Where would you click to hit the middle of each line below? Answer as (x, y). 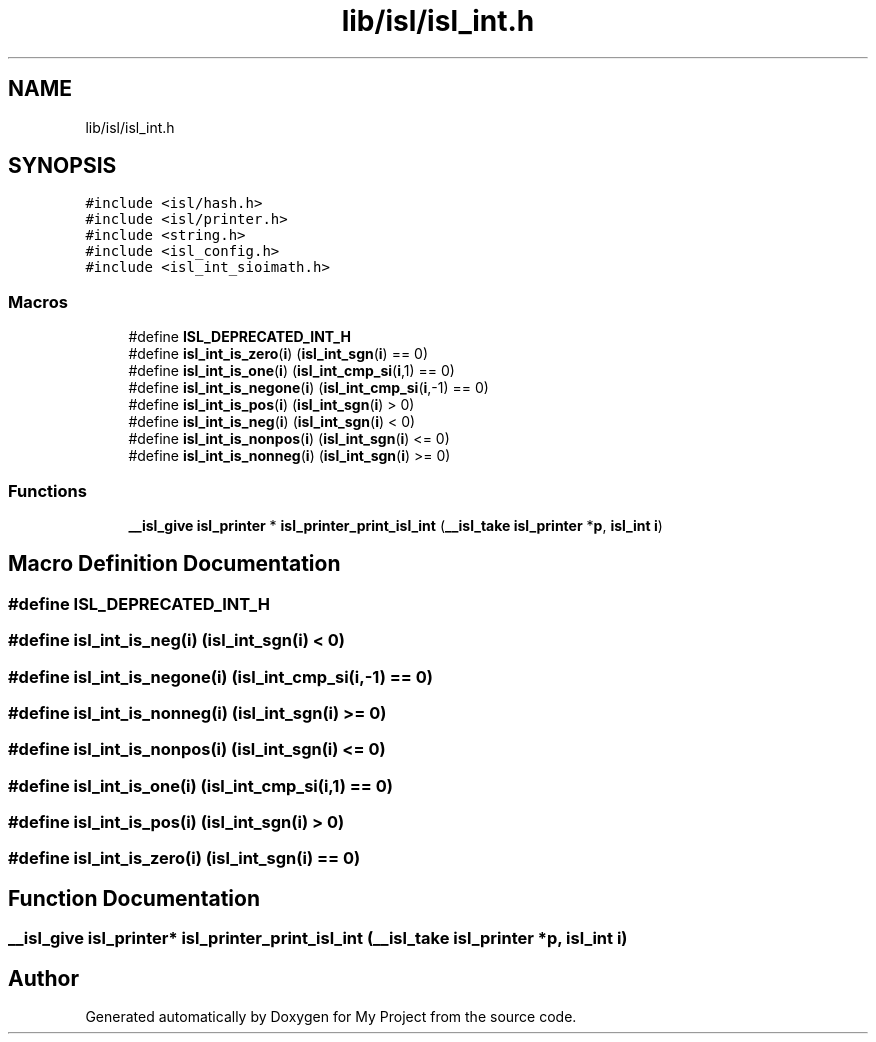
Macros (38, 301)
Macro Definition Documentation (174, 564)
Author (43, 978)
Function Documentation (134, 898)
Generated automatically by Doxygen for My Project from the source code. (331, 1017)
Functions (47, 490)
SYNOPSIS (62, 166)
